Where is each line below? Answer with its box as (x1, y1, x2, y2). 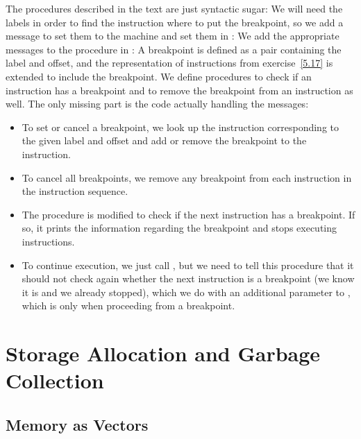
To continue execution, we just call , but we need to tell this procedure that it (22, 257, 354, 272)
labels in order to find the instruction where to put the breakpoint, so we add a (6, 15, 344, 29)
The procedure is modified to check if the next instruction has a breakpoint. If (22, 207, 355, 221)
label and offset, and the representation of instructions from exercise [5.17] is (6, 55, 333, 70)
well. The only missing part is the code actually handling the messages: (6, 96, 309, 111)
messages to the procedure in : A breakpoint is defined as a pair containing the (6, 42, 342, 56)
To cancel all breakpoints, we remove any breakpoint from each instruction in (22, 170, 352, 184)
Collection (6, 366, 104, 395)
